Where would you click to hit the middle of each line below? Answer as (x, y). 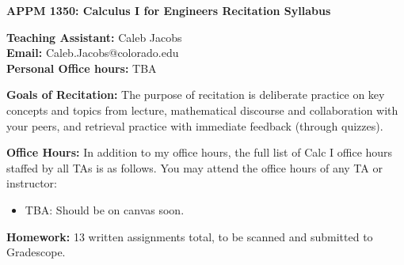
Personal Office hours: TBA (82, 68)
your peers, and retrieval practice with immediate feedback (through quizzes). (195, 125)
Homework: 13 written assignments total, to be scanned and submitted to (190, 236)
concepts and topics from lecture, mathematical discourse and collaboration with (202, 110)
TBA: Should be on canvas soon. (105, 209)
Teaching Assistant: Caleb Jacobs (94, 37)
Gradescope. (36, 252)
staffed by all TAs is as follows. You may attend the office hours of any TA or (194, 167)
